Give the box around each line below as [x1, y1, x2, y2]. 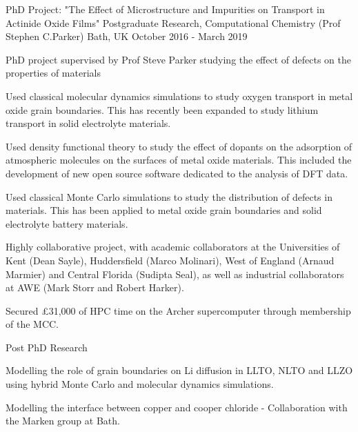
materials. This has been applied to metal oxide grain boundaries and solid [6, 203, 322, 217]
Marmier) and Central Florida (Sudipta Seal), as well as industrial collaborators [6, 266, 344, 281]
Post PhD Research [6, 340, 88, 354]
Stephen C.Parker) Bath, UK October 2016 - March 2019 [6, 29, 248, 43]
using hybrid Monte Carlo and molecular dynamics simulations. [6, 377, 274, 391]
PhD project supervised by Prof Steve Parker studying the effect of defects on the [6, 52, 352, 66]
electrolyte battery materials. [6, 216, 128, 230]
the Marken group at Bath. [6, 413, 120, 428]
